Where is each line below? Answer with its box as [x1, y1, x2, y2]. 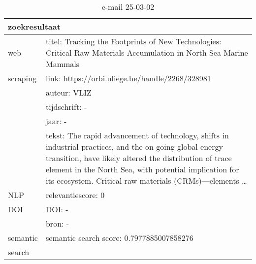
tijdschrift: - [45, 101, 87, 112]
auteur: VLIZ [45, 87, 92, 98]
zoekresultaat [8, 21, 61, 32]
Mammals [45, 58, 80, 69]
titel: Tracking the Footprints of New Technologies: [45, 35, 222, 47]
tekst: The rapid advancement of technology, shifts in [45, 130, 229, 141]
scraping [8, 72, 36, 84]
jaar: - [45, 115, 67, 127]
